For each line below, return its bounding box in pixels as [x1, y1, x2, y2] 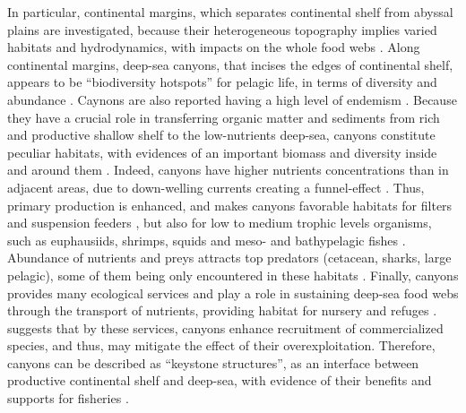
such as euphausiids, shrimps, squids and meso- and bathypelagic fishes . [7, 230, 406, 249]
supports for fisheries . [7, 389, 129, 408]
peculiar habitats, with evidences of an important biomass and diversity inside [7, 142, 437, 161]
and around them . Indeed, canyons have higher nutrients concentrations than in [7, 160, 449, 179]
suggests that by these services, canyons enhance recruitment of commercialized [7, 318, 444, 337]
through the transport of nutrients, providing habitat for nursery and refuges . [7, 301, 437, 320]
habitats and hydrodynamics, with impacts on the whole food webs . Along [7, 38, 420, 56]
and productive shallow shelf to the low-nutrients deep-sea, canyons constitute [7, 125, 436, 144]
